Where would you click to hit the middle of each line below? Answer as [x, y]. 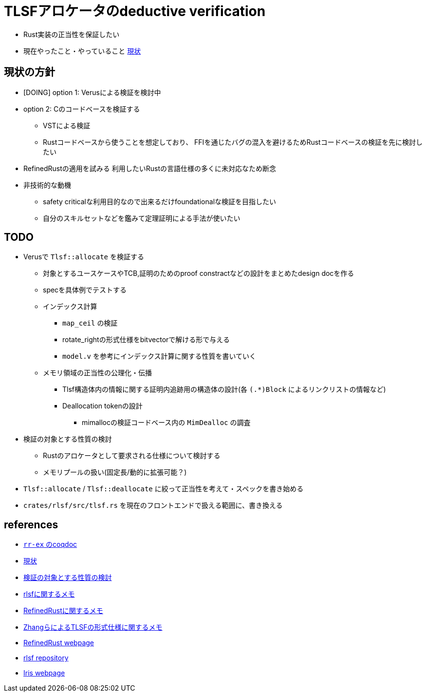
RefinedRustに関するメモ [63, 611]
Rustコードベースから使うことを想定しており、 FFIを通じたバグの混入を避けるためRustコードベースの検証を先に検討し [233, 142]
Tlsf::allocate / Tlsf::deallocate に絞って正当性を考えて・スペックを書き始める [164, 489]
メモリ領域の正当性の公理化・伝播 [97, 373]
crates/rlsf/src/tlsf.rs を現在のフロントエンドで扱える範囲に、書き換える [153, 505]
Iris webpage [44, 673]
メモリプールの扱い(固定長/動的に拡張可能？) [115, 472]
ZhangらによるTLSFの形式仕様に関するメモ [93, 627]
